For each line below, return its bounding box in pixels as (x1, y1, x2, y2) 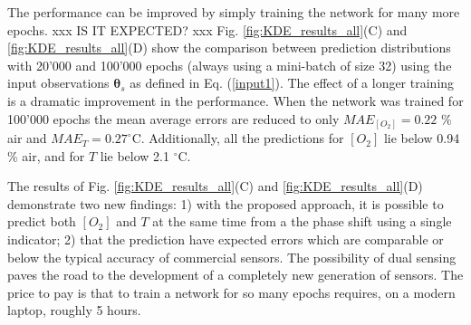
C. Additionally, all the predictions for (131, 129, 344, 148)
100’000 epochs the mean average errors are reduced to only (7, 109, 340, 128)
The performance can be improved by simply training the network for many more (7, 3, 460, 21)
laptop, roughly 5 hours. (7, 301, 141, 320)
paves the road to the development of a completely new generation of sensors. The (7, 265, 464, 284)
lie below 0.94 (383, 129, 460, 148)
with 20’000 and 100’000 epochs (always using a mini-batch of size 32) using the (7, 55, 452, 74)
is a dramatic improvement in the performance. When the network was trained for (7, 91, 464, 110)
